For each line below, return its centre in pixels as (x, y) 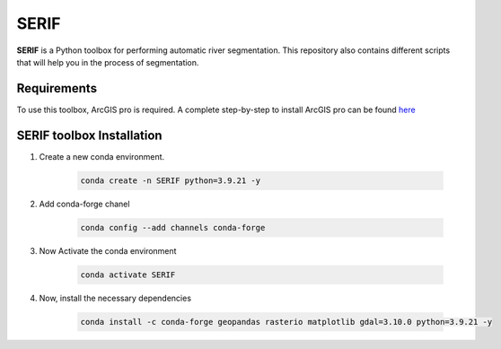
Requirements (57, 88)
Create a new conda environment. (102, 156)
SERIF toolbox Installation (89, 135)
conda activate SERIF (128, 275)
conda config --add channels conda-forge (173, 227)
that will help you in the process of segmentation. (108, 62)
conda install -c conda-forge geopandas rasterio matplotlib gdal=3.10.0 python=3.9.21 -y (286, 322)
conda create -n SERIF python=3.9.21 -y (170, 180)
